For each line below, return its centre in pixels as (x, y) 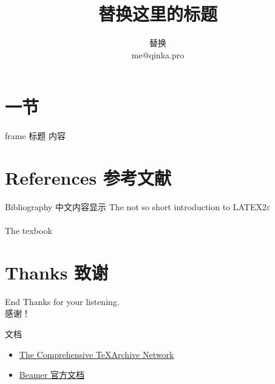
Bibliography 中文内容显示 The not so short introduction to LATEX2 (136, 206)
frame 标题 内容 (35, 136)
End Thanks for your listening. (62, 301)
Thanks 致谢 (57, 272)
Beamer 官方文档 (52, 375)
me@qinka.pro (158, 54)
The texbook (29, 231)
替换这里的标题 (158, 14)
